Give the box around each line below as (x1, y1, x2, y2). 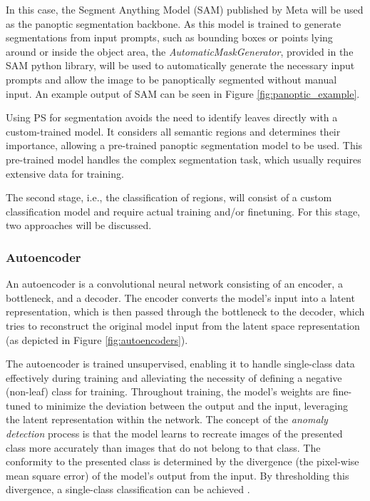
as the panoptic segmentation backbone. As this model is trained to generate (6, 16, 341, 31)
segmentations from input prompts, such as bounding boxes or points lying (6, 30, 333, 45)
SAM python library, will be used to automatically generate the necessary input (6, 58, 355, 73)
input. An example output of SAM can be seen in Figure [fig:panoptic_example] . (6, 86, 360, 101)
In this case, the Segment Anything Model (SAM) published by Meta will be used (6, 2, 364, 16)
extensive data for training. (6, 166, 124, 181)
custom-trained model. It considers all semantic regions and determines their (6, 123, 341, 138)
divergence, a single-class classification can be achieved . (6, 482, 250, 497)
